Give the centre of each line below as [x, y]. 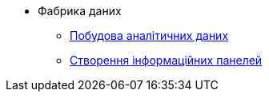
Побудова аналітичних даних [149, 35]
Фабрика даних [80, 11]
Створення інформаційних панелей [166, 60]
